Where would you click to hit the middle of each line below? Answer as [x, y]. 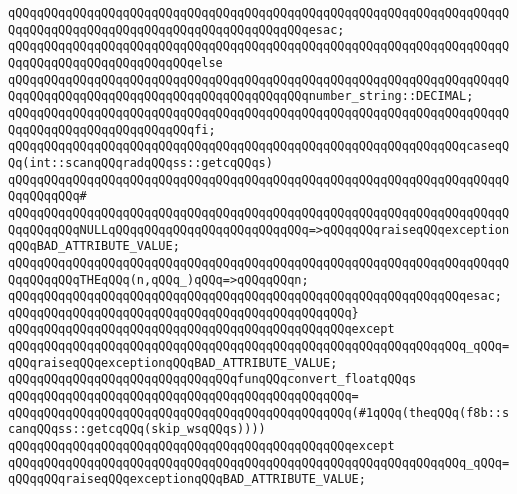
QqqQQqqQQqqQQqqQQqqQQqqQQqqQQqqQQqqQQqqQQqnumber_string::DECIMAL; [241, 96]
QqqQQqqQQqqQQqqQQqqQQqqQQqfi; [112, 129]
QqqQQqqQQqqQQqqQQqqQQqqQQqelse [115, 62]
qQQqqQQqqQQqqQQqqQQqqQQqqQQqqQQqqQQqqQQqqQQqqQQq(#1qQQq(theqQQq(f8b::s [259, 412]
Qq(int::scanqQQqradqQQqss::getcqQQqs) [140, 162]
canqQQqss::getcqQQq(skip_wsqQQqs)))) [137, 429]
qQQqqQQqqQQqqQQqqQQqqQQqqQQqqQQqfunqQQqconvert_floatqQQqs [212, 379]
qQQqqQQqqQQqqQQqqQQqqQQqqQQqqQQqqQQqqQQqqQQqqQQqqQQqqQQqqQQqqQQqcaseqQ [259, 146]
